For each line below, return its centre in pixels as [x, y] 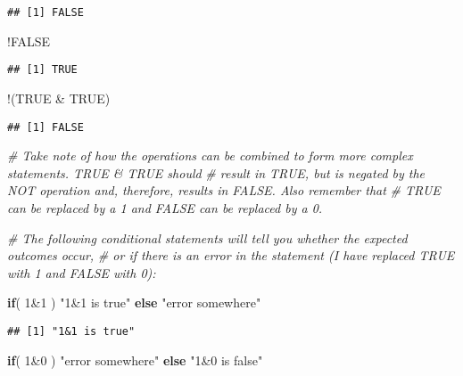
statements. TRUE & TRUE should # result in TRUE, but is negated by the [216, 172]
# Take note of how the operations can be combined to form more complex [210, 155]
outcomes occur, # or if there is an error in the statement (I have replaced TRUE [231, 255]
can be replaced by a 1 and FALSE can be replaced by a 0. [165, 207]
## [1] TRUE [42, 70]
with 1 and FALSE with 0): [82, 272]
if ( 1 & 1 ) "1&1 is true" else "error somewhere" [134, 302]
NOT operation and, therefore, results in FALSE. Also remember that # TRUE [224, 190]
